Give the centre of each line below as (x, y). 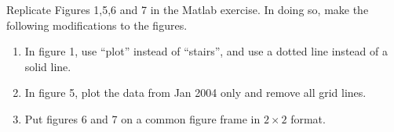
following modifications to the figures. (97, 25)
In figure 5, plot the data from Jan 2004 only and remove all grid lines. (195, 93)
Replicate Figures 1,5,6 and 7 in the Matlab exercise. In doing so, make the (188, 9)
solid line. (48, 66)
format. (308, 118)
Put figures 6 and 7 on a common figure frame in (142, 118)
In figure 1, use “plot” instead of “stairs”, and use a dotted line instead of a (206, 51)
